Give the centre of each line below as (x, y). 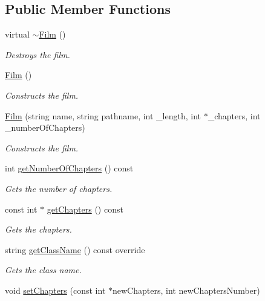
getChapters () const (85, 209)
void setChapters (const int (55, 290)
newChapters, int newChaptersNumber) (186, 290)
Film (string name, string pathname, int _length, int (103, 115)
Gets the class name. (43, 270)
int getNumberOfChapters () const (69, 168)
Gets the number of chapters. (59, 188)
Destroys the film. (38, 54)
